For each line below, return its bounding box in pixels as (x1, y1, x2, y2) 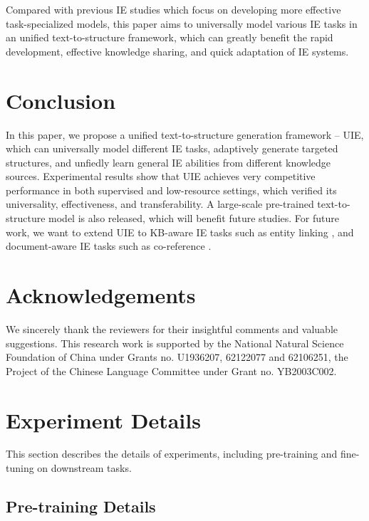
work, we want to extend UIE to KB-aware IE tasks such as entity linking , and (6, 224, 354, 239)
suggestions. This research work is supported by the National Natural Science (6, 335, 344, 350)
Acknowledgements (6, 280, 196, 310)
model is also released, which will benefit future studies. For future (48, 211, 339, 226)
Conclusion (6, 85, 116, 115)
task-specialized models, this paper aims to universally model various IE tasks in (6, 16, 358, 31)
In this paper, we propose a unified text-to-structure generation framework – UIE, (6, 127, 364, 142)
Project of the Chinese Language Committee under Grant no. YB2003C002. (6, 363, 337, 378)
